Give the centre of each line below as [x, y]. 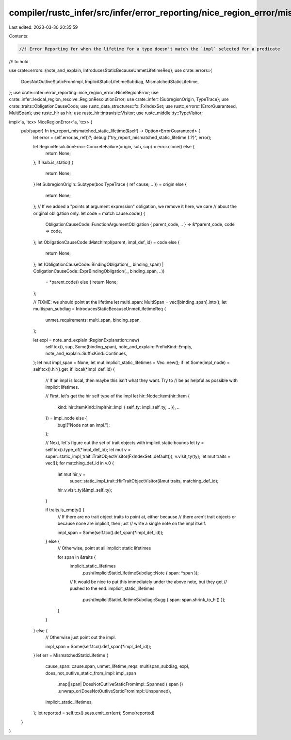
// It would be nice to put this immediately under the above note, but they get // [148, 582]
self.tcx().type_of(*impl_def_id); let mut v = [88, 449]
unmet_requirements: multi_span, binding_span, [93, 320]
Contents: [19, 36]
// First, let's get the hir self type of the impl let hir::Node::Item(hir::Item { [118, 396]
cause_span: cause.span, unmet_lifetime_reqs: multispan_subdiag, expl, [117, 666]
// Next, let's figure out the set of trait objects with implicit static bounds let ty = [125, 443]
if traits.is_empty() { [65, 510]
